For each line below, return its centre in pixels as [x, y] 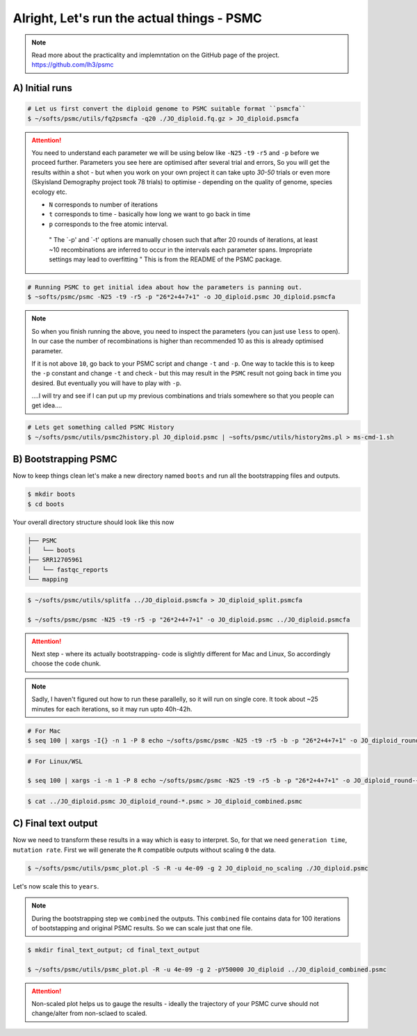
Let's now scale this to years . [56, 886]
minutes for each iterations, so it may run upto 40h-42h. [112, 709]
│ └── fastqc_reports [68, 569]
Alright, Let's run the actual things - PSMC [138, 18]
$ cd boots [46, 504]
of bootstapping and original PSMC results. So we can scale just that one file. [142, 928]
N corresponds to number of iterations [104, 204]
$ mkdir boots [51, 494]
